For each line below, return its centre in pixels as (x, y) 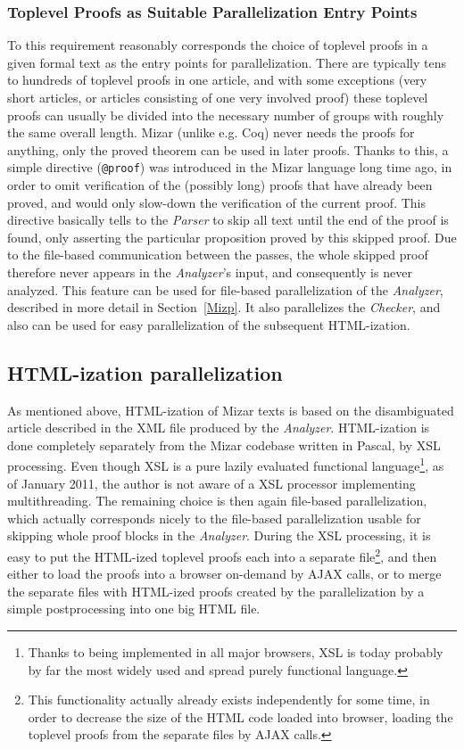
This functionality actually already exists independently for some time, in (229, 700)
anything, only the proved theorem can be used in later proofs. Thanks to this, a (228, 149)
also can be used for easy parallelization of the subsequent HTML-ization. (209, 324)
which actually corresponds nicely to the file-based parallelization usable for (214, 518)
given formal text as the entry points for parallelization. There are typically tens (227, 62)
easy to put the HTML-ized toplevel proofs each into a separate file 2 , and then (222, 555)
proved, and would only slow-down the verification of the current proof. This (216, 202)
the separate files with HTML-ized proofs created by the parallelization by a (216, 591)
